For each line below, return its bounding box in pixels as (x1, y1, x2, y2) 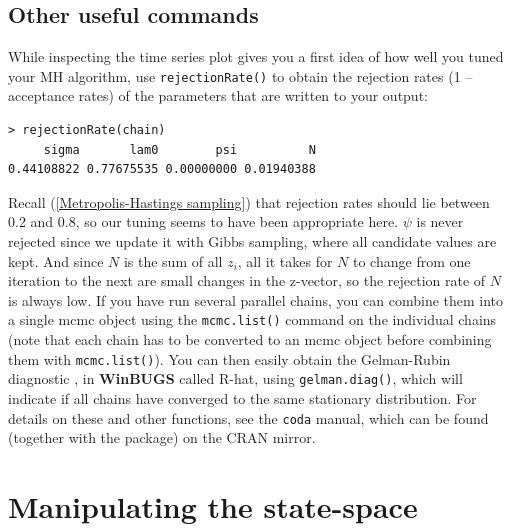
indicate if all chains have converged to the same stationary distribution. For (8, 387, 477, 408)
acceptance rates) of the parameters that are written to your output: (8, 85, 428, 106)
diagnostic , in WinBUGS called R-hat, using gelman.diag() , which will (8, 368, 463, 389)
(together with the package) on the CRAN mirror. (8, 427, 316, 448)
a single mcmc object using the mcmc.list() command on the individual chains (8, 309, 497, 330)
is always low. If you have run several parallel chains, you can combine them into (8, 289, 504, 310)
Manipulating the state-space (8, 485, 418, 526)
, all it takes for (237, 250, 333, 271)
